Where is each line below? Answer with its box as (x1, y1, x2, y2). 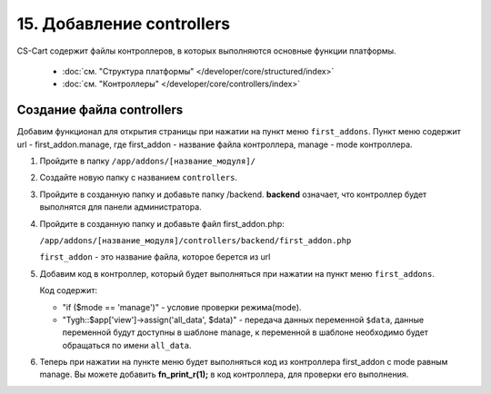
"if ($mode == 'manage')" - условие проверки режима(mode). (62, 301, 302, 312)
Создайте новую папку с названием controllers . (39, 172, 238, 183)
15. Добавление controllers (16, 14, 231, 34)
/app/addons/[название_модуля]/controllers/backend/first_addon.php (39, 235, 352, 245)
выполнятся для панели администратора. (39, 202, 202, 212)
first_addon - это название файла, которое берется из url (39, 251, 271, 262)
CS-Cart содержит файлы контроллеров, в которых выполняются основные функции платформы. (16, 45, 396, 56)
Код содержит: (39, 285, 98, 296)
